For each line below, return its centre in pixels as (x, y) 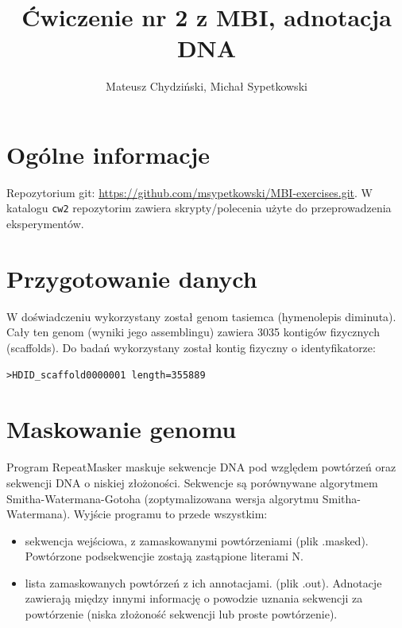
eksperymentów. (45, 224)
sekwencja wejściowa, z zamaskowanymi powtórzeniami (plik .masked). (197, 540)
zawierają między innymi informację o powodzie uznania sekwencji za (194, 598)
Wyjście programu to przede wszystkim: (170, 514)
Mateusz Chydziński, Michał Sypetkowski (207, 86)
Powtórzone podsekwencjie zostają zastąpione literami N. (164, 556)
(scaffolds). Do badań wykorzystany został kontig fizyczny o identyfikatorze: (191, 347)
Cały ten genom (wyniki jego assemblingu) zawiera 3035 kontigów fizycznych (193, 332)
